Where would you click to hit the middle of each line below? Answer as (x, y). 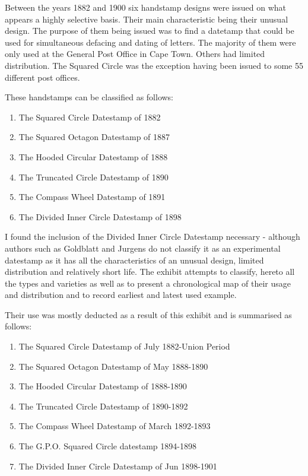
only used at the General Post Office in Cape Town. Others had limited (135, 54)
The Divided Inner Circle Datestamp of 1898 (100, 216)
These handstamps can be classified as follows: (89, 97)
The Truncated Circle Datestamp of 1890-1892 (103, 406)
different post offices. (42, 77)
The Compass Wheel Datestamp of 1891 (92, 197)
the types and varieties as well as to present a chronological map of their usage (148, 283)
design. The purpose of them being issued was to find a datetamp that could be (150, 31)
